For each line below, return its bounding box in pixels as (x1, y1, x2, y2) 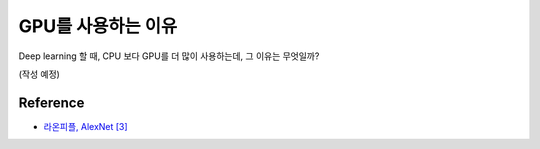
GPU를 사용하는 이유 (18, 15, 178, 37)
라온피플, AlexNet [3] (43, 120, 129, 132)
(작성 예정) (18, 68, 60, 80)
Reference (18, 94, 85, 111)
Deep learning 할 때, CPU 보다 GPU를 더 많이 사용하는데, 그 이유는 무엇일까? (18, 50, 320, 62)
